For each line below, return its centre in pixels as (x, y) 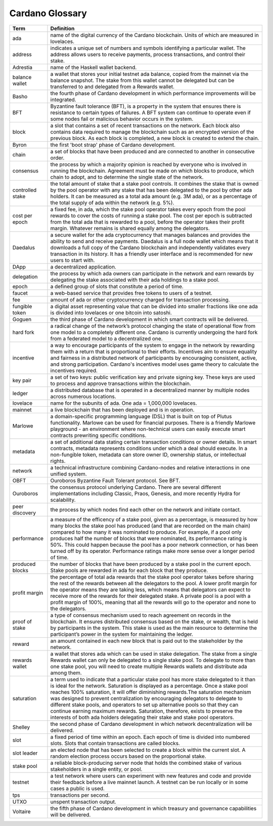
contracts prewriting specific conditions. (98, 435)
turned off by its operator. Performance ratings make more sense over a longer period (152, 551)
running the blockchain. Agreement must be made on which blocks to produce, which (152, 170)
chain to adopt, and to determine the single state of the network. (127, 177)
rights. (58, 461)
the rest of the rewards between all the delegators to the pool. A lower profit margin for (154, 583)
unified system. (69, 474)
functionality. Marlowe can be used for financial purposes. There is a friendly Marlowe (153, 422)
